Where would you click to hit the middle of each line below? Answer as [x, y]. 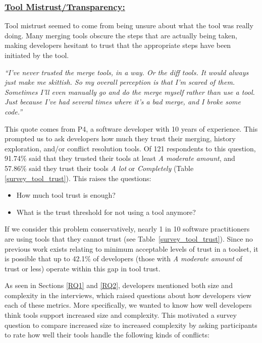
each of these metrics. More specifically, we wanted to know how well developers [128, 305]
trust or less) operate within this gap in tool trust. [83, 268]
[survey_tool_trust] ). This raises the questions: [78, 178]
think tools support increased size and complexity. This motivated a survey [121, 315]
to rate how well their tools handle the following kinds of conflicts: [107, 335]
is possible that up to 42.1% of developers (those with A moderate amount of [123, 259]
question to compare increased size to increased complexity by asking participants [131, 325]
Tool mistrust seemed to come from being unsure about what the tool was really [129, 25]
